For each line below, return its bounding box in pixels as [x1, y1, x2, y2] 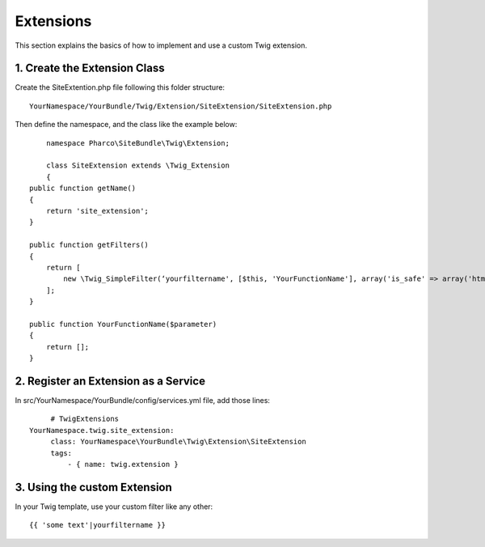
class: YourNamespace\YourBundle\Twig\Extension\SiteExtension [50, 437, 306, 447]
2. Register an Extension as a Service [15, 374, 206, 388]
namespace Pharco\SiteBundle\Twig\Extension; [45, 138, 230, 147]
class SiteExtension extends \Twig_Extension [45, 161, 230, 170]
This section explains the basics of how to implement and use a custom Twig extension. [15, 40, 307, 50]
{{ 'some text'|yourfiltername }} [29, 520, 166, 530]
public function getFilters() [29, 240, 150, 250]
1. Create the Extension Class [15, 61, 165, 75]
